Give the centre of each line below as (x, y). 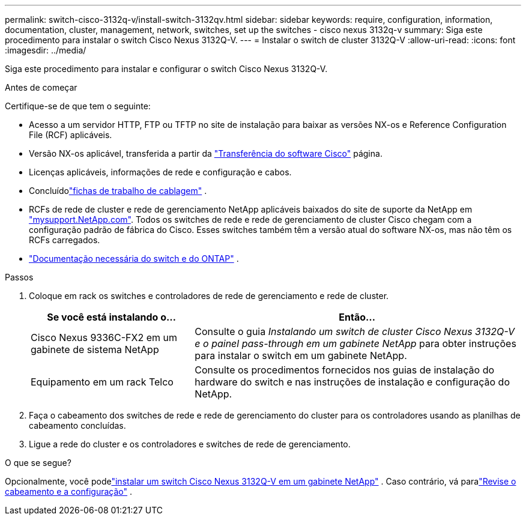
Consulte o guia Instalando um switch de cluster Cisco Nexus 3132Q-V (355, 331)
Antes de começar (41, 87)
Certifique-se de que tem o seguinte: (78, 106)
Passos (19, 277)
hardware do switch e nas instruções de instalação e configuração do (352, 382)
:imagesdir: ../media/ (46, 50)
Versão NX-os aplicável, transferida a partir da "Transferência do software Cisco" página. (206, 153)
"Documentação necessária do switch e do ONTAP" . (134, 258)
